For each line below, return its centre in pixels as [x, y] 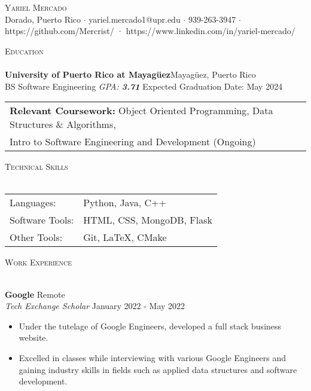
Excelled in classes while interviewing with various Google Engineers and [153, 357]
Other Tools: [36, 237]
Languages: [33, 203]
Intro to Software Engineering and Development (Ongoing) [133, 142]
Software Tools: [42, 220]
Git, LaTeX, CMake [125, 237]
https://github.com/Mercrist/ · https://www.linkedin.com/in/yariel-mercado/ [150, 31]
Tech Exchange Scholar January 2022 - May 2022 [95, 306]
